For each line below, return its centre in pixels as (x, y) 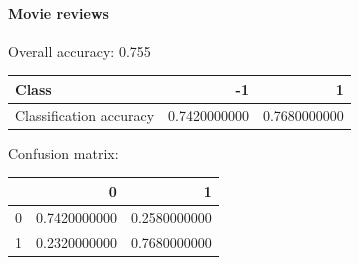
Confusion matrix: (63, 152)
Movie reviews (58, 12)
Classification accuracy (85, 114)
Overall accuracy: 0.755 (79, 50)
